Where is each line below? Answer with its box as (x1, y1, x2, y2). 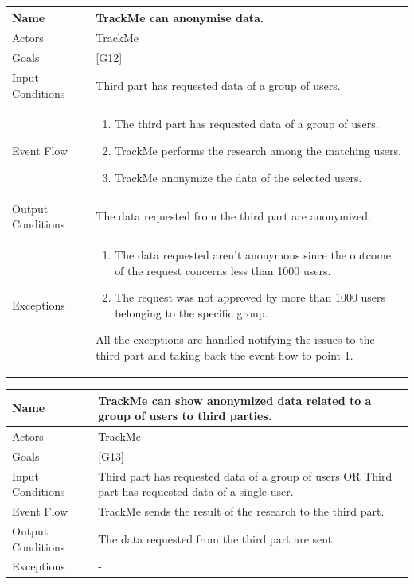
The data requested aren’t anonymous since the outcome (115, 246, 391, 263)
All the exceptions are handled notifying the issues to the (96, 331, 375, 348)
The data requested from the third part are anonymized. (96, 208, 371, 224)
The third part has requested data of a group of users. (115, 115, 379, 132)
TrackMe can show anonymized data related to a (98, 391, 372, 408)
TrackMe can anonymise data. (96, 9, 264, 25)
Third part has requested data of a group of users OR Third (98, 467, 393, 484)
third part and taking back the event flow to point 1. (96, 346, 353, 363)
